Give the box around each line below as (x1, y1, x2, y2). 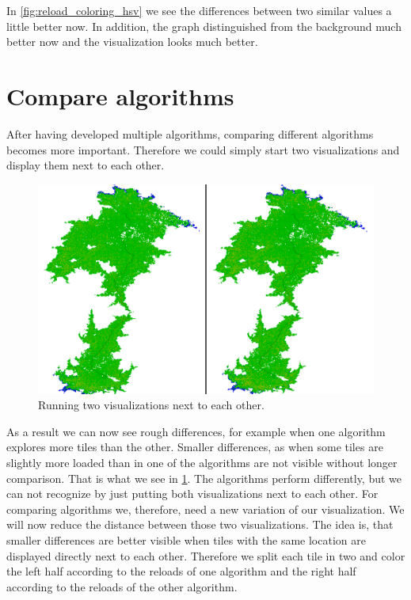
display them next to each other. (6, 157, 165, 173)
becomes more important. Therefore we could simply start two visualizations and (6, 141, 400, 158)
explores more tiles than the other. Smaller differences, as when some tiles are (6, 439, 383, 455)
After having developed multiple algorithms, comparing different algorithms (6, 125, 374, 142)
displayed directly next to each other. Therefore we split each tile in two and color (6, 547, 405, 564)
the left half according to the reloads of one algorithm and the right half (6, 563, 356, 579)
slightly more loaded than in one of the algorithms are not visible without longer (6, 454, 398, 471)
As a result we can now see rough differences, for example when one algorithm (6, 423, 386, 439)
